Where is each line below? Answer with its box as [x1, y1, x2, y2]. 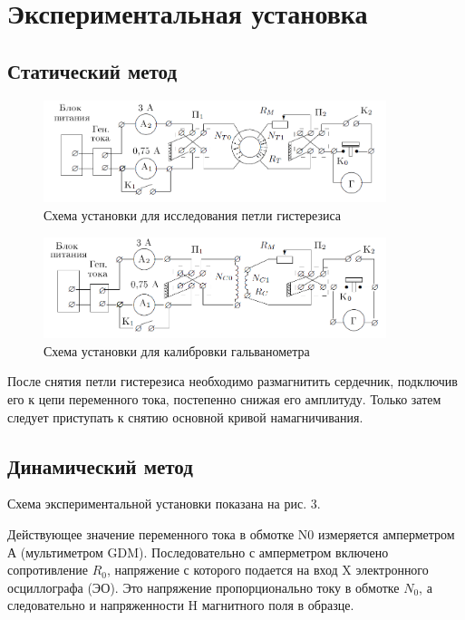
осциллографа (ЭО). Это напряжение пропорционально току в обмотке [7, 577, 400, 596]
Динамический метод [7, 451, 193, 480]
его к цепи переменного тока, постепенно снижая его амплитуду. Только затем [7, 390, 441, 408]
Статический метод [7, 56, 178, 84]
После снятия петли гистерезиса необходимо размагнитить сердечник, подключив [7, 372, 458, 391]
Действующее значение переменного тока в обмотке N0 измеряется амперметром [7, 524, 455, 543]
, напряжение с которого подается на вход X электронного [106, 560, 429, 579]
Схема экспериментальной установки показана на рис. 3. [7, 494, 321, 513]
